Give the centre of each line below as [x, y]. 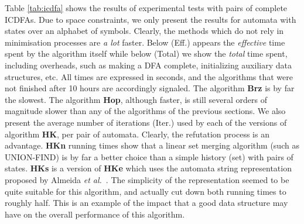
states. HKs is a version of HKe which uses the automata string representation [148, 168]
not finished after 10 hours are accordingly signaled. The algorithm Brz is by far [150, 88]
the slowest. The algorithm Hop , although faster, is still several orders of [136, 99]
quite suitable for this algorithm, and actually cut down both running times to [146, 191]
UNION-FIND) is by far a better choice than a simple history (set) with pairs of [149, 156]
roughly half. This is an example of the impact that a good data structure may [146, 203]
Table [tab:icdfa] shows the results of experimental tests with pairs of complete [146, 8]
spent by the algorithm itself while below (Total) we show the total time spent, [146, 54]
